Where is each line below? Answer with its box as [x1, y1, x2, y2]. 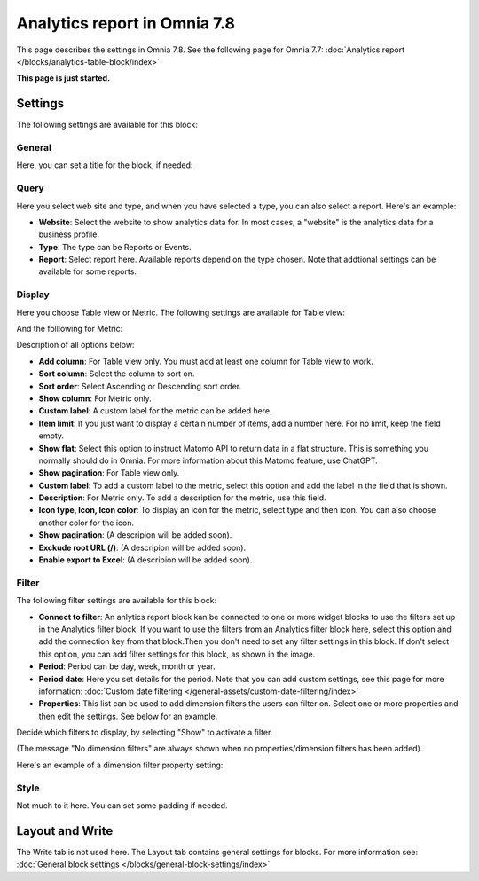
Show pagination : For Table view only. [38, 468, 180, 478]
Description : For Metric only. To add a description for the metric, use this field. [38, 492, 327, 503]
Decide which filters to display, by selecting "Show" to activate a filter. [16, 728, 273, 738]
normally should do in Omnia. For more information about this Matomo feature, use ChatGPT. [38, 455, 379, 466]
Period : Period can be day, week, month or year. [38, 661, 216, 672]
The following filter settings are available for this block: [16, 595, 217, 606]
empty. [38, 430, 65, 441]
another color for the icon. [38, 517, 135, 528]
